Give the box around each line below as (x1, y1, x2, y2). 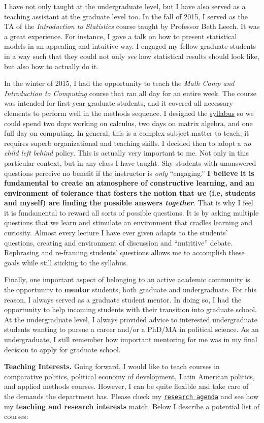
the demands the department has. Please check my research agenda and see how (4, 390, 259, 401)
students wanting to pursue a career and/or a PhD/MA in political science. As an (4, 324, 259, 335)
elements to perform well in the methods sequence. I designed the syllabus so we (4, 107, 254, 118)
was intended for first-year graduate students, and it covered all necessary (4, 98, 234, 108)
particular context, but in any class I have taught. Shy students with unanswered (4, 157, 256, 168)
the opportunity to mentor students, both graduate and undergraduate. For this (4, 284, 257, 295)
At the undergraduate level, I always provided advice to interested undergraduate (4, 314, 257, 324)
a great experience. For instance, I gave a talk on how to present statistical (4, 31, 237, 41)
